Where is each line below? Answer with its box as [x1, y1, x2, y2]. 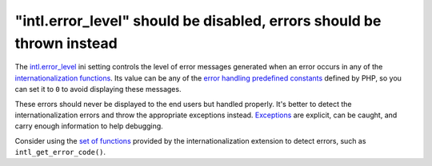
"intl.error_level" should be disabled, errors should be [14, 12, 382, 30]
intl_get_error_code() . [14, 148, 106, 157]
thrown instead [14, 34, 118, 52]
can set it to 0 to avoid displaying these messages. [14, 85, 182, 94]
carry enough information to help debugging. [14, 121, 163, 131]
